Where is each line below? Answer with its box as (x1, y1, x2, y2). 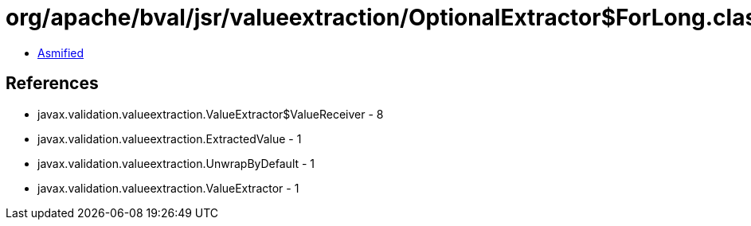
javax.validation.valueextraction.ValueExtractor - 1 (37, 181, 299, 195)
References (6, 73, 99, 94)
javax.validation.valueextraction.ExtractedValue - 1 (37, 131, 302, 146)
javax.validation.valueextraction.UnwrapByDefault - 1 (37, 156, 315, 170)
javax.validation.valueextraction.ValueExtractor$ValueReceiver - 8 (37, 107, 384, 121)
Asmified (37, 45, 84, 60)
